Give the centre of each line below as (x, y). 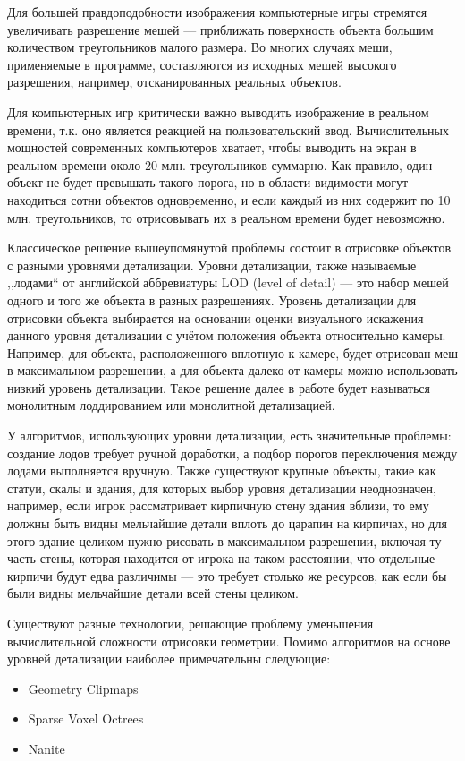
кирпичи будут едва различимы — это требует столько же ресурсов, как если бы (227, 575)
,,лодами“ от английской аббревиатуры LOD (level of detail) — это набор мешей (228, 282)
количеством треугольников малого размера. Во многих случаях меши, (200, 47)
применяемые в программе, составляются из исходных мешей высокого (202, 64)
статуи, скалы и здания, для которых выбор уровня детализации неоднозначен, (222, 487)
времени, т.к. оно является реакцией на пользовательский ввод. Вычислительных (228, 129)
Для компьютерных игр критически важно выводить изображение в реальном (218, 111)
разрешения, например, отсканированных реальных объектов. (174, 82)
